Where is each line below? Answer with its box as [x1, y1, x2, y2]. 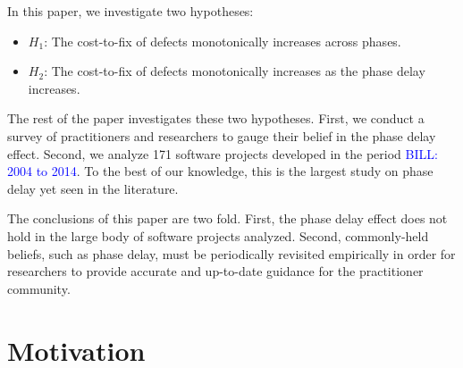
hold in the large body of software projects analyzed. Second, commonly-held [7, 226, 429, 245]
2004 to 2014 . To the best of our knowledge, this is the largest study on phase [7, 162, 434, 180]
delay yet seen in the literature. [7, 179, 179, 197]
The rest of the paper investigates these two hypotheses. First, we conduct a [7, 109, 425, 128]
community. [7, 279, 71, 297]
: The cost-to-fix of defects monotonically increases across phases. [44, 31, 401, 50]
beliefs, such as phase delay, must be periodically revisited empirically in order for [7, 244, 456, 263]
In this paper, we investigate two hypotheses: [7, 2, 254, 20]
